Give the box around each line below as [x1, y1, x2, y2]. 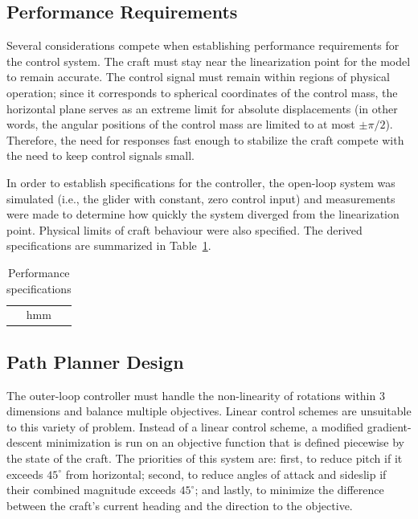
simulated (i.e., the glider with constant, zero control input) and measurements [6, 190, 395, 206]
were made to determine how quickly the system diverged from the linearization [6, 206, 400, 223]
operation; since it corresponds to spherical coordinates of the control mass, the [6, 84, 398, 100]
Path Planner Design [6, 349, 184, 374]
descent [6, 434, 43, 451]
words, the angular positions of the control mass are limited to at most [6, 116, 355, 133]
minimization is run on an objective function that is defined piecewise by [46, 434, 405, 451]
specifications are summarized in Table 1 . [6, 237, 211, 254]
